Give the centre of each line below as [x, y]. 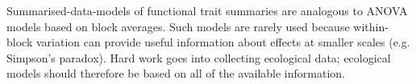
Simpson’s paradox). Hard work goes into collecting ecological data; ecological [199, 57]
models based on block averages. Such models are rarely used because [178, 26]
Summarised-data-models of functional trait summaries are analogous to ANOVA [207, 10]
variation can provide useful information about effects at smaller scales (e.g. [223, 42]
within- [371, 26]
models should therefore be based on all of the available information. [176, 73]
